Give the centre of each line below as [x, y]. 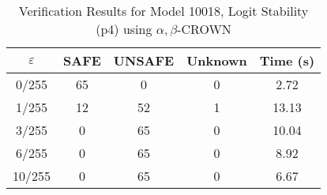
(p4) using [124, 29]
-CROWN [204, 29]
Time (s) [287, 60]
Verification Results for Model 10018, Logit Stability [163, 11]
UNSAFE [144, 60]
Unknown [217, 60]
